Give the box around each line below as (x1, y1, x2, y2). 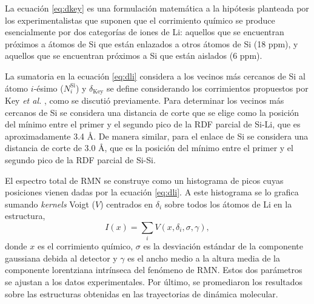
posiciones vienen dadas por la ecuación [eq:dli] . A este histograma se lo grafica (5, 186, 299, 198)
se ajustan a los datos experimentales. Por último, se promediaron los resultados (5, 275, 303, 288)
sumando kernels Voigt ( (5, 197, 96, 210)
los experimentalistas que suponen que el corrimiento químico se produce (5, 13, 275, 26)
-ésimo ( (33, 81, 64, 94)
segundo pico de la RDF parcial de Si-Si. (5, 153, 156, 166)
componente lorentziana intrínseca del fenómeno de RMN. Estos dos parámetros (5, 263, 302, 276)
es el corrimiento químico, (37, 240, 133, 252)
